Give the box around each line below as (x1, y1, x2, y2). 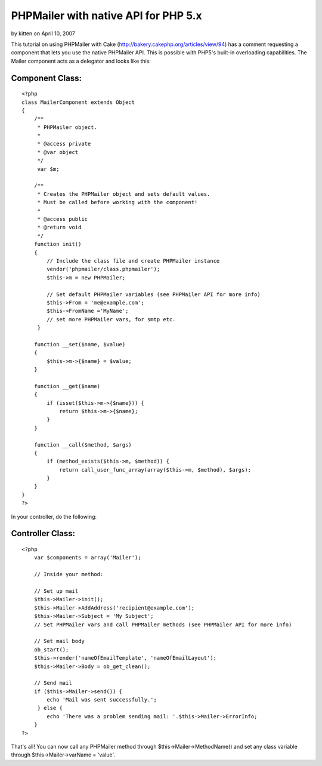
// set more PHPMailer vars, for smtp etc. (47, 316, 176, 322)
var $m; (37, 165, 60, 173)
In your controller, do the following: (11, 513, 97, 520)
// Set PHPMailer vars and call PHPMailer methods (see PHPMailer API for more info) (33, 621, 292, 628)
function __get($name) (33, 383, 101, 389)
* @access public (37, 216, 88, 222)
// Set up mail (33, 588, 79, 595)
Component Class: (11, 73, 82, 83)
